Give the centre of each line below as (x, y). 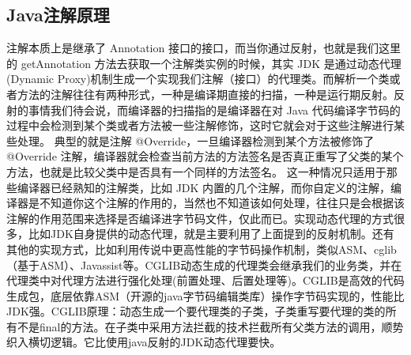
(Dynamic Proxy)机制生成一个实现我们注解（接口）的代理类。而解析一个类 (198, 79)
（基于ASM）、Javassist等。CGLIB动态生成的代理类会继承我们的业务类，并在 (204, 264)
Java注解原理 (58, 15)
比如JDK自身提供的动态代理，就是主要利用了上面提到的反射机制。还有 (211, 234)
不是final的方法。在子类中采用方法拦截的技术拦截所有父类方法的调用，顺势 (210, 326)
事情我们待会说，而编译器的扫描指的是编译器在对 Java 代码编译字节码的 (214, 110)
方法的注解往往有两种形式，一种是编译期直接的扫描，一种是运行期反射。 (205, 94)
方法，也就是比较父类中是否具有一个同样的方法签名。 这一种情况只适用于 (196, 171)
